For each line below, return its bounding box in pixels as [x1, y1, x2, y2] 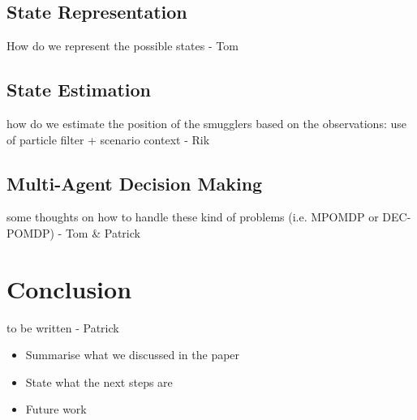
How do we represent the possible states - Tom [6, 37, 239, 54]
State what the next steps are [25, 373, 173, 390]
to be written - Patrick [6, 319, 119, 336]
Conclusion [6, 272, 132, 305]
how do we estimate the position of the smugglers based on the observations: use [6, 115, 406, 131]
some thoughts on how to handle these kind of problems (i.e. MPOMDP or [6, 208, 379, 225]
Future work [25, 401, 87, 418]
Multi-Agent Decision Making [6, 170, 263, 195]
